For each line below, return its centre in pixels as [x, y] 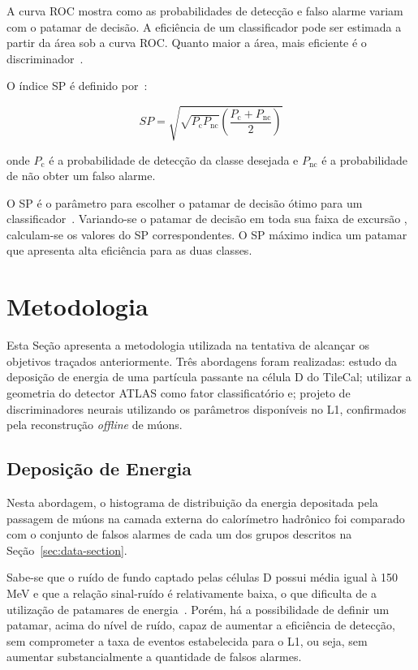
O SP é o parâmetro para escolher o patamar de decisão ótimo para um [185, 202]
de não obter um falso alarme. [81, 176]
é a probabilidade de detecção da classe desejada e [174, 159]
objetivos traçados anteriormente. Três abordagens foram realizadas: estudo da [202, 361]
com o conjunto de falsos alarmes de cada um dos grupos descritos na [179, 534]
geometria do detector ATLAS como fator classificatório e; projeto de [179, 392]
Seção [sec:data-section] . [67, 550]
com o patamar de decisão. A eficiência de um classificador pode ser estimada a [204, 26]
